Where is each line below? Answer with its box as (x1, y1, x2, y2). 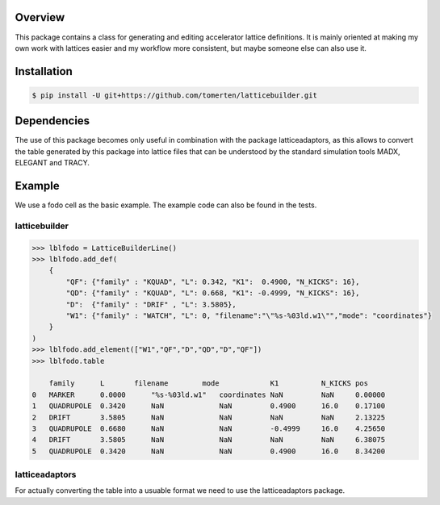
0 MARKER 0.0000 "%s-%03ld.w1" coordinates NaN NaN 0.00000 (31, 390, 386, 399)
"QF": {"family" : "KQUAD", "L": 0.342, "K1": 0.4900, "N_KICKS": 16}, (65, 277, 360, 286)
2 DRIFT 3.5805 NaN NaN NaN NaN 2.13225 (31, 412, 386, 422)
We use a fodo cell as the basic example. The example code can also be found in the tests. (15, 200, 317, 210)
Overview (15, 10, 65, 24)
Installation (15, 65, 73, 78)
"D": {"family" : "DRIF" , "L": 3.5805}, (65, 299, 237, 309)
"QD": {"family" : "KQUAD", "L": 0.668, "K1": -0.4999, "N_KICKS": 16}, (65, 289, 360, 298)
